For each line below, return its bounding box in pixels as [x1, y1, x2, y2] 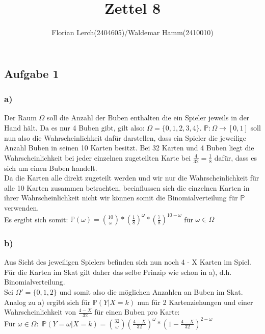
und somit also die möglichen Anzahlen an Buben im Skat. [59, 287, 243, 297]
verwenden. [4, 202, 39, 213]
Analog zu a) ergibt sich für [4, 296, 91, 307]
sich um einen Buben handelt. [4, 162, 97, 173]
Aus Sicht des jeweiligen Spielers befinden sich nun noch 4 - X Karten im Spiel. [4, 256, 251, 267]
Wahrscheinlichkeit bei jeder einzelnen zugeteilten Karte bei [4, 152, 191, 163]
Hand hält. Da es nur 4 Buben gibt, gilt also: [4, 122, 145, 133]
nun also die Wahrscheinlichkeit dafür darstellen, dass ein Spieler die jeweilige [4, 132, 247, 143]
